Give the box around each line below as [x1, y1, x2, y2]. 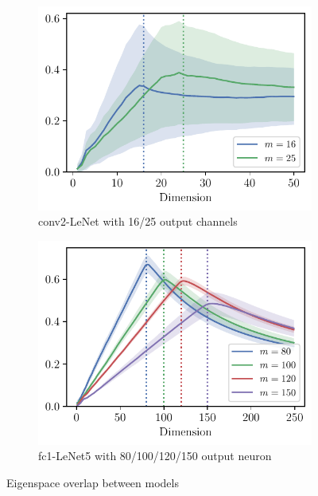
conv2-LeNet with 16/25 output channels [38, 213, 238, 230]
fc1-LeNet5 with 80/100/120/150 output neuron [38, 447, 272, 464]
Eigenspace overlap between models [6, 474, 179, 490]
